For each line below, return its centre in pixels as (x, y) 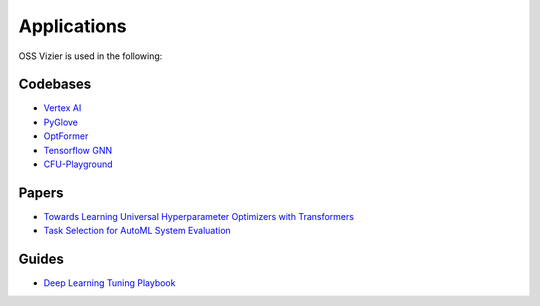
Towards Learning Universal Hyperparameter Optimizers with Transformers (199, 216)
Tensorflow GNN (78, 150)
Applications (72, 26)
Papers (41, 192)
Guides (41, 259)
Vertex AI (62, 108)
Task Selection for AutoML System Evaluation (137, 231)
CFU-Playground (78, 164)
